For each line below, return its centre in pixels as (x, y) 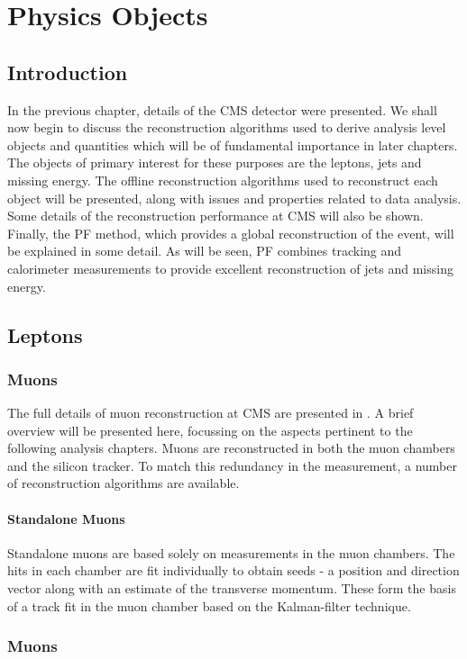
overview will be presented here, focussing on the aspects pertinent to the (210, 430)
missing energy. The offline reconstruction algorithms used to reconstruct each (223, 180)
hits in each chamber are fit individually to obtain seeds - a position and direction (233, 570)
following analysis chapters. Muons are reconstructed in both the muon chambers (231, 448)
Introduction (68, 72)
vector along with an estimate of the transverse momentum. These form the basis (232, 588)
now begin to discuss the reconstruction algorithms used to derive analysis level (227, 127)
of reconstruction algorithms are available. (124, 483)
